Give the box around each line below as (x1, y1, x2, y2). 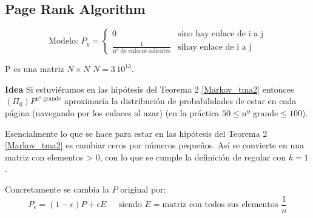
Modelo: (49, 37, 78, 46)
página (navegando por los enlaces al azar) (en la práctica (5, 106, 220, 119)
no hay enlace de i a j (183, 30, 264, 39)
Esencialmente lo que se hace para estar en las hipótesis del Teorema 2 (5, 127, 268, 139)
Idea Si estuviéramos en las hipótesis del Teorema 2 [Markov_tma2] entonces (5, 82, 294, 95)
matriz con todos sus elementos (162, 200, 278, 210)
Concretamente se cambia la (5, 182, 109, 195)
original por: (120, 182, 166, 195)
